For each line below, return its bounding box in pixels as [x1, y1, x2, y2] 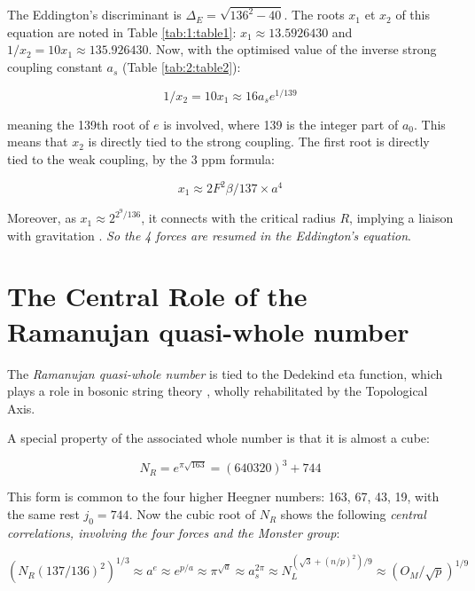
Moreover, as [7, 209, 76, 227]
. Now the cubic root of [128, 505, 255, 524]
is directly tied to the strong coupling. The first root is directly [88, 132, 430, 151]
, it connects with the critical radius [141, 209, 336, 227]
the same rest [7, 505, 80, 524]
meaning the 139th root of [7, 114, 150, 133]
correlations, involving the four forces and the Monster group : [7, 523, 340, 541]
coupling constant [7, 58, 103, 76]
